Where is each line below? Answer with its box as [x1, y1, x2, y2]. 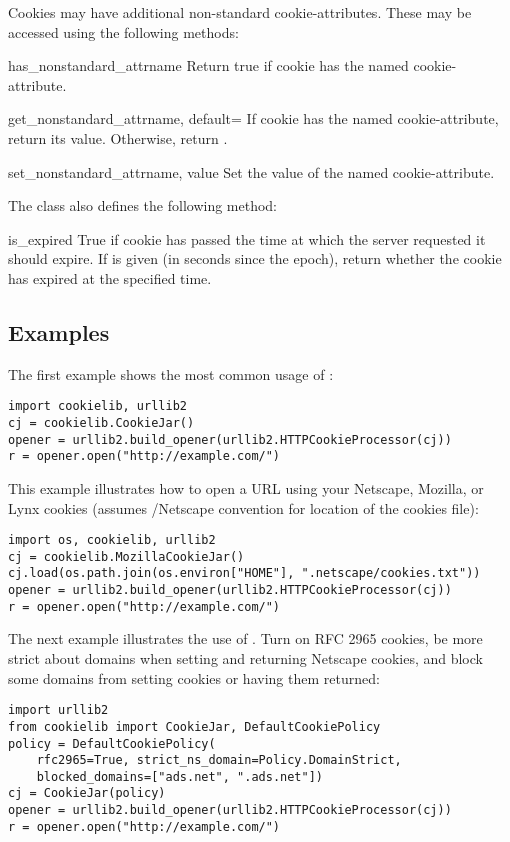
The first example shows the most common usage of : [8, 363, 334, 384]
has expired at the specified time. [8, 267, 212, 288]
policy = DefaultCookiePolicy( [8, 736, 216, 751]
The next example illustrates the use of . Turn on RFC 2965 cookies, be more [8, 628, 483, 649]
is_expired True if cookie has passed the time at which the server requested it [8, 228, 486, 249]
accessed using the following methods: [8, 21, 239, 42]
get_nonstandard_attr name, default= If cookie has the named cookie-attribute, [8, 108, 499, 129]
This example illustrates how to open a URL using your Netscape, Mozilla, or [8, 477, 484, 498]
